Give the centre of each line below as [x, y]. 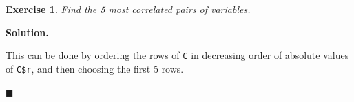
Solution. [27, 32]
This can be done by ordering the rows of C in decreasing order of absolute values [177, 55]
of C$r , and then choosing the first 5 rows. [95, 68]
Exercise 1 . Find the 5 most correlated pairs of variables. [128, 9]
